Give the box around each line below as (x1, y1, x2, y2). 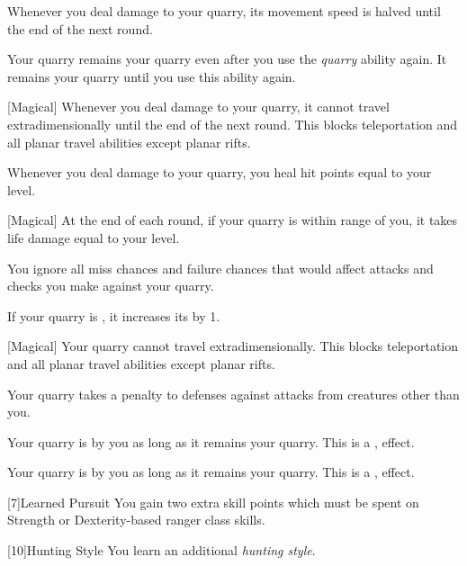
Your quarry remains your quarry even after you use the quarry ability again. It (7, 49, 447, 68)
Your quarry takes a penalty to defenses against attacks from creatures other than (7, 384, 460, 403)
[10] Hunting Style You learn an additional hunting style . (7, 541, 316, 560)
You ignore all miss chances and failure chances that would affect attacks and (7, 258, 434, 277)
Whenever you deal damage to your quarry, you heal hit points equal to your (7, 163, 432, 182)
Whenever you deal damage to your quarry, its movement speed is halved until (7, 2, 441, 20)
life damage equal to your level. (7, 228, 180, 247)
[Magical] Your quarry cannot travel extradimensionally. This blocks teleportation (7, 337, 459, 355)
